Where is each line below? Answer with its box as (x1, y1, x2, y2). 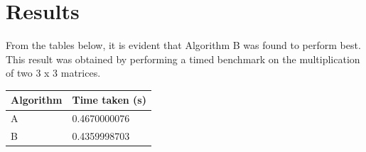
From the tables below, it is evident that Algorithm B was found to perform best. (6, 38, 361, 53)
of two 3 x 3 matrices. (6, 65, 101, 80)
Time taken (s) (72, 92, 146, 107)
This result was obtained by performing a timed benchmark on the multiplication (6, 51, 360, 66)
